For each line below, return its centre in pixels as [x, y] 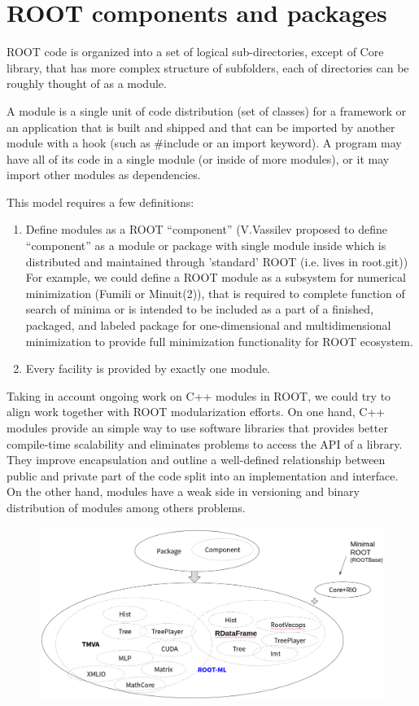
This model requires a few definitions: [100, 202]
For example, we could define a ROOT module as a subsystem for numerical [216, 277]
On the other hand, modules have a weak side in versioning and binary [183, 491]
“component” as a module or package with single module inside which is [206, 246]
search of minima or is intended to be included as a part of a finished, [199, 309]
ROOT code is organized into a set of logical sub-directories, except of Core [195, 52]
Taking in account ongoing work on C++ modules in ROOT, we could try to [199, 395]
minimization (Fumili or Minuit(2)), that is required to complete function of [215, 293]
